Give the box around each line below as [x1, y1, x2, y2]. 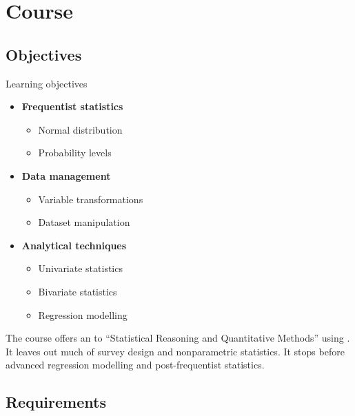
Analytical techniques [21, 238, 127, 252]
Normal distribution [38, 122, 123, 136]
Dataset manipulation [38, 215, 130, 229]
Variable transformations [38, 191, 143, 206]
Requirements [6, 391, 106, 413]
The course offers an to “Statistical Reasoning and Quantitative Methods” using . [6, 331, 350, 345]
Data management [21, 168, 111, 183]
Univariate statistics [38, 261, 123, 275]
